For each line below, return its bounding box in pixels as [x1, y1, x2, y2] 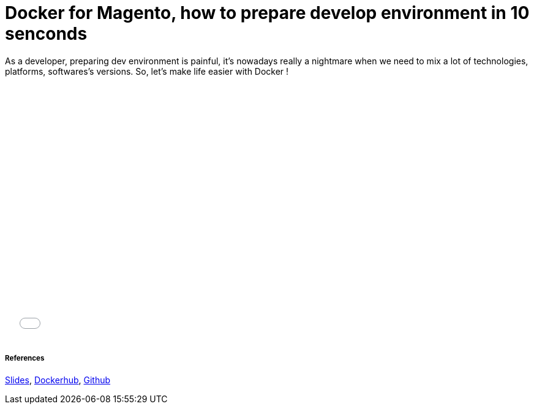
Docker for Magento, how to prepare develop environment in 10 [5, 2, 530, 23]
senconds [5, 23, 88, 44]
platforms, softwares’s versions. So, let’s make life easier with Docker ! [5, 66, 289, 77]
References [5, 354, 45, 363]
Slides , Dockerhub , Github [5, 374, 111, 385]
